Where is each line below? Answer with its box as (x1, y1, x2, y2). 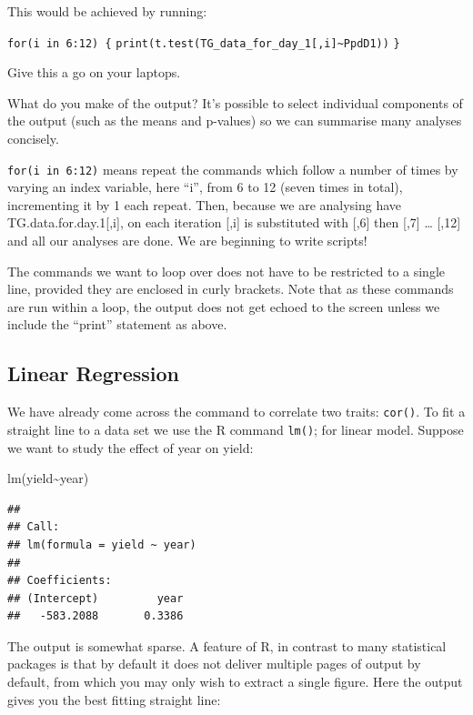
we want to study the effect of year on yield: (7, 438, 254, 457)
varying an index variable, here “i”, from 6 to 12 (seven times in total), (7, 177, 403, 196)
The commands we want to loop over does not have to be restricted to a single (7, 261, 446, 280)
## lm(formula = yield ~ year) (7, 538, 196, 551)
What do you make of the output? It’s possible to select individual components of (7, 93, 463, 112)
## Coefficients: (7, 574, 112, 588)
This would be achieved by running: (7, 2, 207, 20)
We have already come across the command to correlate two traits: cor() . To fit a (7, 402, 466, 421)
